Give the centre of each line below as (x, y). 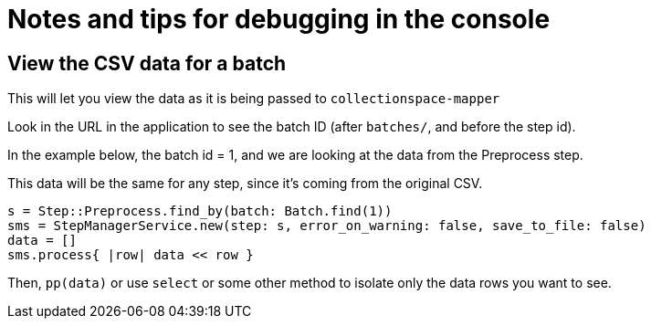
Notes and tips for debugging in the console (279, 19)
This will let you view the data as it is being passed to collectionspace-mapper (254, 99)
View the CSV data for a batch (147, 63)
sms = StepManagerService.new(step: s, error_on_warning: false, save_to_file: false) (327, 226)
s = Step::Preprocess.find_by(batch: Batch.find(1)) (200, 211)
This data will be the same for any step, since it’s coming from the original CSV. (245, 184)
